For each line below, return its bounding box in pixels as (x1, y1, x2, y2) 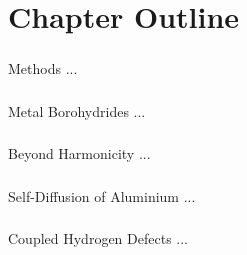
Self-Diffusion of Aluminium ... (8, 185, 196, 206)
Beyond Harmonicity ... (8, 143, 151, 164)
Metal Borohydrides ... (8, 100, 146, 121)
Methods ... (8, 58, 78, 79)
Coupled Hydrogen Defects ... (8, 228, 188, 249)
